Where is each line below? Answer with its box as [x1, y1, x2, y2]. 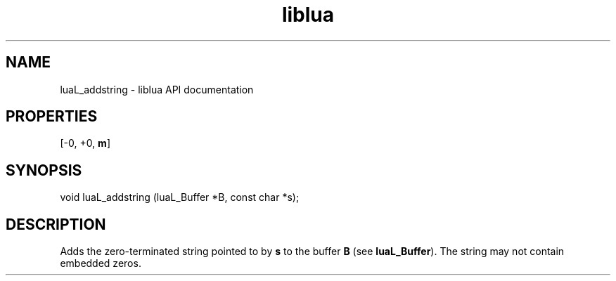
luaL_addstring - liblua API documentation [60, 83, 254, 96]
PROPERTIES [6, 107, 98, 126]
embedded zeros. [60, 257, 141, 270]
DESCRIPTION [6, 215, 106, 233]
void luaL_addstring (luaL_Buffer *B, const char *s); [60, 191, 300, 204]
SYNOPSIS [6, 161, 82, 179]
